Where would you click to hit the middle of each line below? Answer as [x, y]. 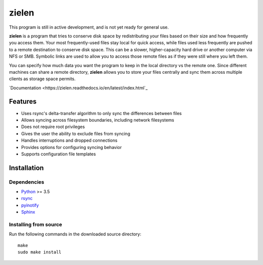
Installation [26, 168]
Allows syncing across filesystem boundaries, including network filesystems [98, 120]
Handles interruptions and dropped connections [69, 140]
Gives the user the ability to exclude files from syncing [76, 133]
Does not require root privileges [53, 127]
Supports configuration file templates [58, 154]
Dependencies [27, 182]
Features [23, 102]
